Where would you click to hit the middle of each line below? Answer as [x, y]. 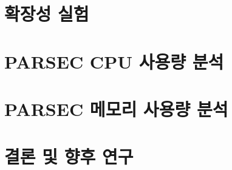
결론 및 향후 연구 [69, 156]
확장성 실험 [47, 14]
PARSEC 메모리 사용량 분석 [116, 108]
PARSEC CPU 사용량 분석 [114, 61]
